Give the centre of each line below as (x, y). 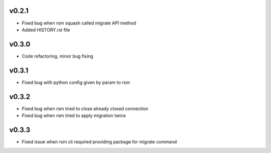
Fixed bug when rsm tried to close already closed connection (85, 108)
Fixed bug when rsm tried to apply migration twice (74, 115)
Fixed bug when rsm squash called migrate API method (79, 23)
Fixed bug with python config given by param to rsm (76, 82)
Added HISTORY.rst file (46, 29)
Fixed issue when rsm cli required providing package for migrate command (99, 141)
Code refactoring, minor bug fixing (58, 56)
